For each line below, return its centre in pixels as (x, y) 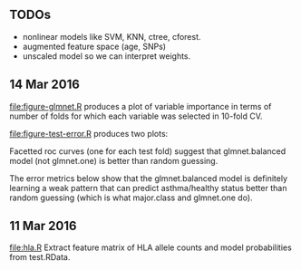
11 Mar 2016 (43, 226)
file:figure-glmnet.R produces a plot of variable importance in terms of (141, 106)
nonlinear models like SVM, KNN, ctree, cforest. (112, 36)
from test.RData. (40, 257)
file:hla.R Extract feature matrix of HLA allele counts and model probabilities (150, 247)
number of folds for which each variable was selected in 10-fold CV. (136, 116)
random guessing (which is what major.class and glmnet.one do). (131, 198)
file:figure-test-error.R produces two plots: (89, 133)
